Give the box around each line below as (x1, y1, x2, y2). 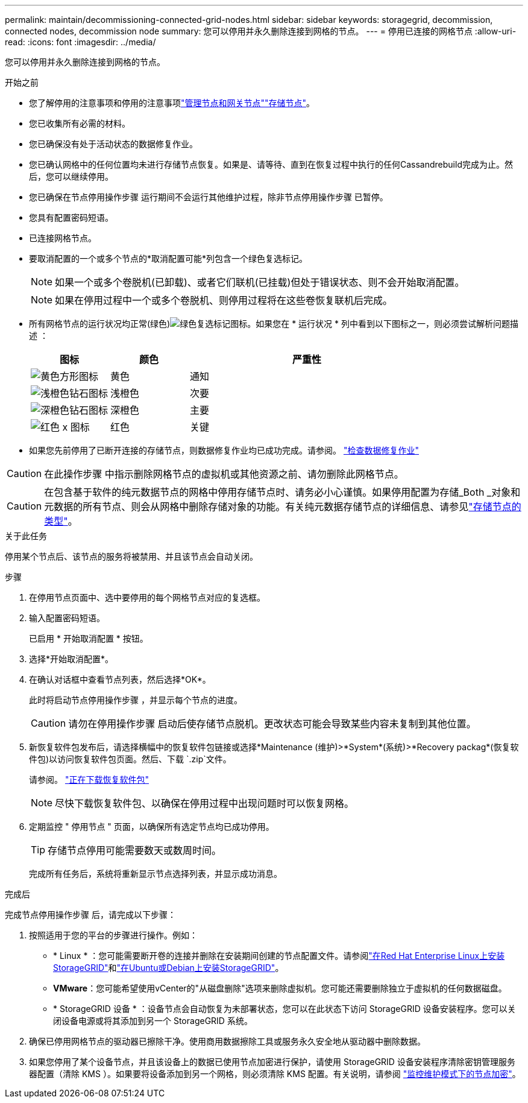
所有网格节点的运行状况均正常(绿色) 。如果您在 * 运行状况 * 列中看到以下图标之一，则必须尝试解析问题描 (29, 318, 518, 329)
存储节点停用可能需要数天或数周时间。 (48, 844, 222, 856)
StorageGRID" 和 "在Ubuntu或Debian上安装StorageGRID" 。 (53, 962, 284, 973)
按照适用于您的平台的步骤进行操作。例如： (29, 930, 198, 940)
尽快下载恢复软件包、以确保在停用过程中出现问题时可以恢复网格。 (55, 797, 354, 809)
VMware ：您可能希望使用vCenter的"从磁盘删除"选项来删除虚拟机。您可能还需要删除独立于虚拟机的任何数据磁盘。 (53, 983, 507, 993)
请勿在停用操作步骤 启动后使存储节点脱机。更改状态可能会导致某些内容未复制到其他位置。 (68, 718, 476, 730)
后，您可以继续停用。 (29, 171, 113, 182)
